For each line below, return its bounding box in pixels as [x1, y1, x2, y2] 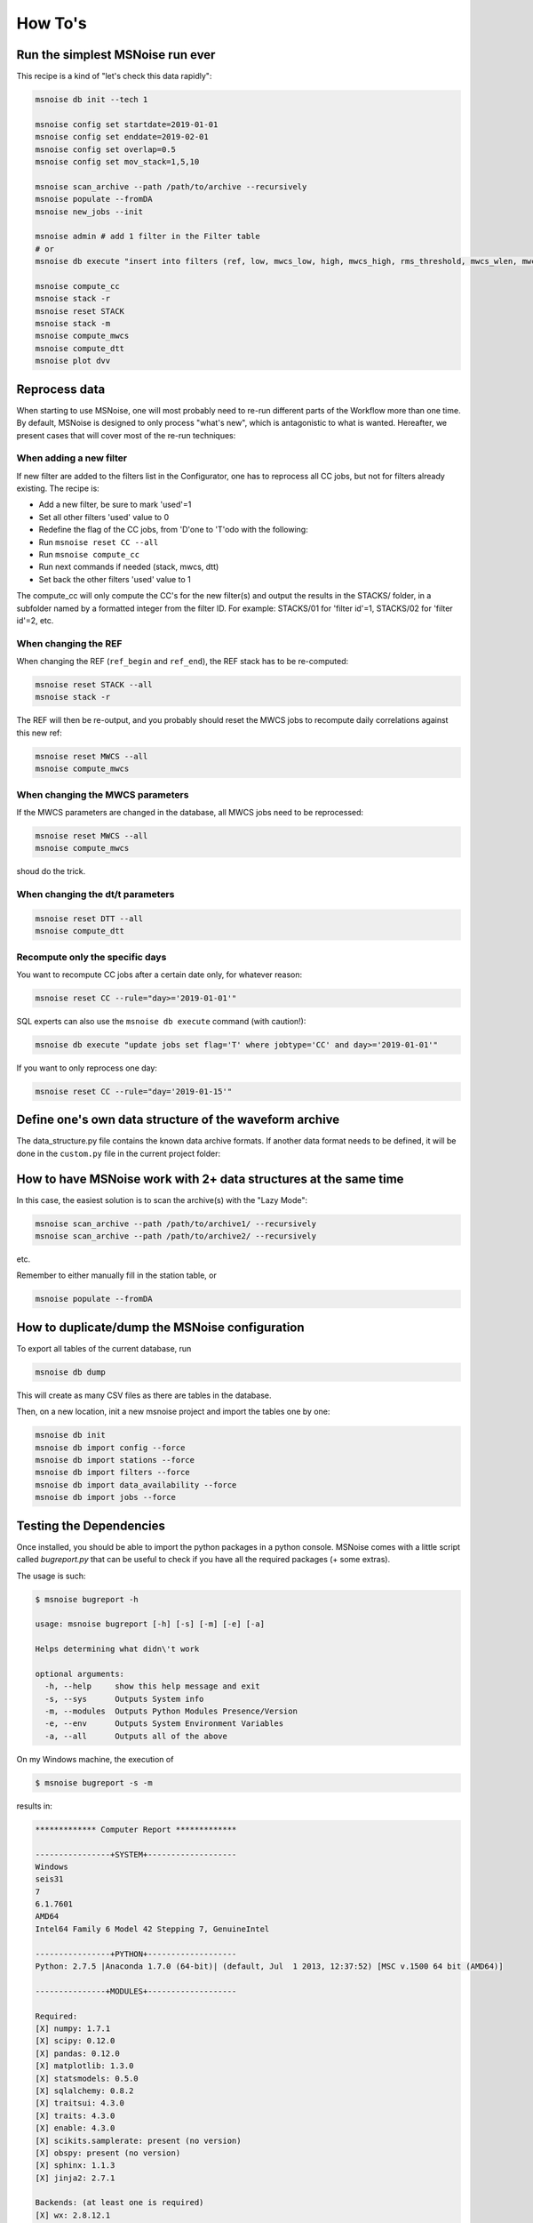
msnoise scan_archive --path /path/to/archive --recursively [35, 181, 307, 191]
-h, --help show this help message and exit [44, 1681, 261, 1691]
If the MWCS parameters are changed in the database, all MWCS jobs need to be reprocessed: [16, 807, 364, 817]
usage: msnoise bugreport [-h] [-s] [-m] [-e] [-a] [35, 1619, 266, 1629]
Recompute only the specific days [16, 951, 167, 963]
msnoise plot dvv [35, 356, 111, 366]
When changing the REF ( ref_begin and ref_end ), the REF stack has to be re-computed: [16, 656, 349, 667]
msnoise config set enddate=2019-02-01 [35, 132, 209, 142]
